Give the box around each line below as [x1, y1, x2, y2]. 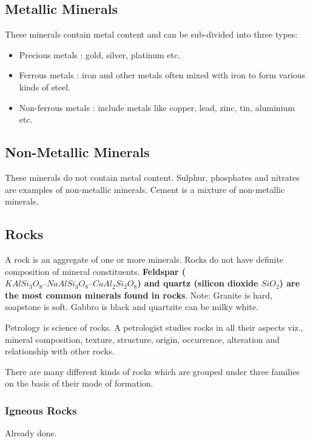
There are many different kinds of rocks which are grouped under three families [5, 365, 300, 377]
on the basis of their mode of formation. [5, 377, 153, 390]
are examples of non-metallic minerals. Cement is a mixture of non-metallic [5, 183, 285, 195]
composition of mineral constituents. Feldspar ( [5, 265, 186, 277]
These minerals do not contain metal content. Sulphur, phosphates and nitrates [5, 171, 300, 183]
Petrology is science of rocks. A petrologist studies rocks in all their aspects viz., [5, 320, 303, 333]
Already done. [5, 427, 57, 439]
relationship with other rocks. [5, 345, 115, 357]
